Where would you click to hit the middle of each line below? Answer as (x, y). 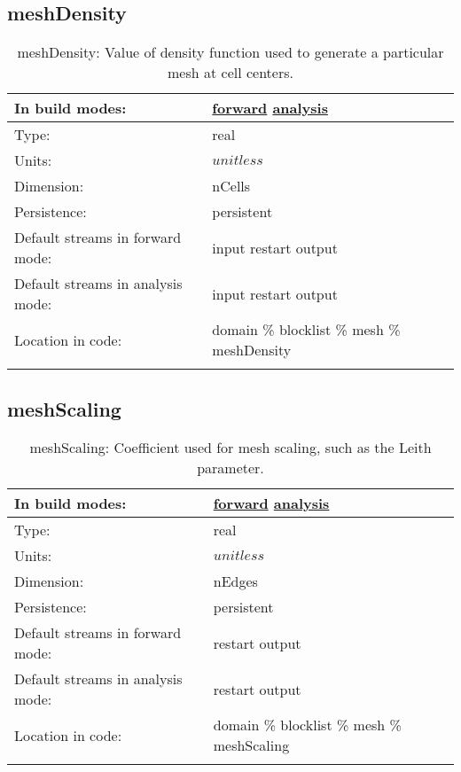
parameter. (230, 468)
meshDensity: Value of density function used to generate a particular (230, 52)
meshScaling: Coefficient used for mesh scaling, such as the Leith (230, 448)
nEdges (235, 581)
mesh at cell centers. (230, 73)
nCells (231, 186)
